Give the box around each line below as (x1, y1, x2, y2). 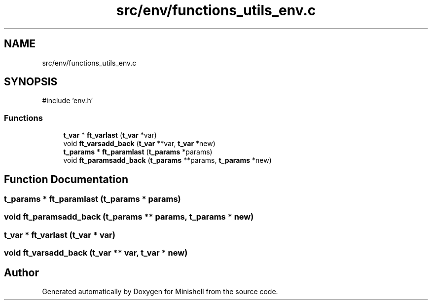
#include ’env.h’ (42, 96, 93, 105)
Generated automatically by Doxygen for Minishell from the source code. (42, 287, 278, 296)
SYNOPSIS (4, 76, 58, 88)
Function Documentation (4, 173, 128, 186)
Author (4, 266, 39, 279)
